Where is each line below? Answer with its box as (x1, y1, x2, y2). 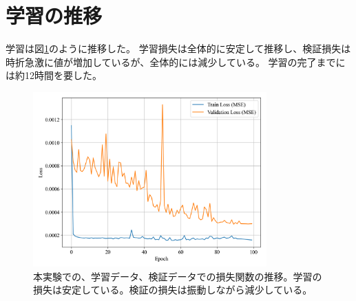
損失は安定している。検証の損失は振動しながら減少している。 (33, 282, 313, 297)
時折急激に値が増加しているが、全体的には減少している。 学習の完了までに (6, 54, 346, 69)
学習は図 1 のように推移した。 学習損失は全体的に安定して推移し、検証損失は (6, 41, 351, 56)
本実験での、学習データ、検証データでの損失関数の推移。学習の (33, 269, 322, 283)
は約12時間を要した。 (6, 68, 102, 82)
